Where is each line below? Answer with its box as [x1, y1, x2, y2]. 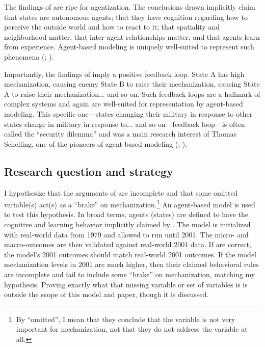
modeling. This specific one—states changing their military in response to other [4, 108, 253, 119]
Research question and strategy [4, 163, 173, 179]
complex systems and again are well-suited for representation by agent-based [4, 98, 243, 109]
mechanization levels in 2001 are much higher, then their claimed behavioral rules [4, 259, 259, 270]
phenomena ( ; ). [4, 51, 54, 62]
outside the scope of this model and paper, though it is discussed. [4, 289, 209, 300]
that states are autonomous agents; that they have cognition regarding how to [4, 11, 248, 22]
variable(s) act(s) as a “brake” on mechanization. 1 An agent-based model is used [4, 198, 255, 209]
